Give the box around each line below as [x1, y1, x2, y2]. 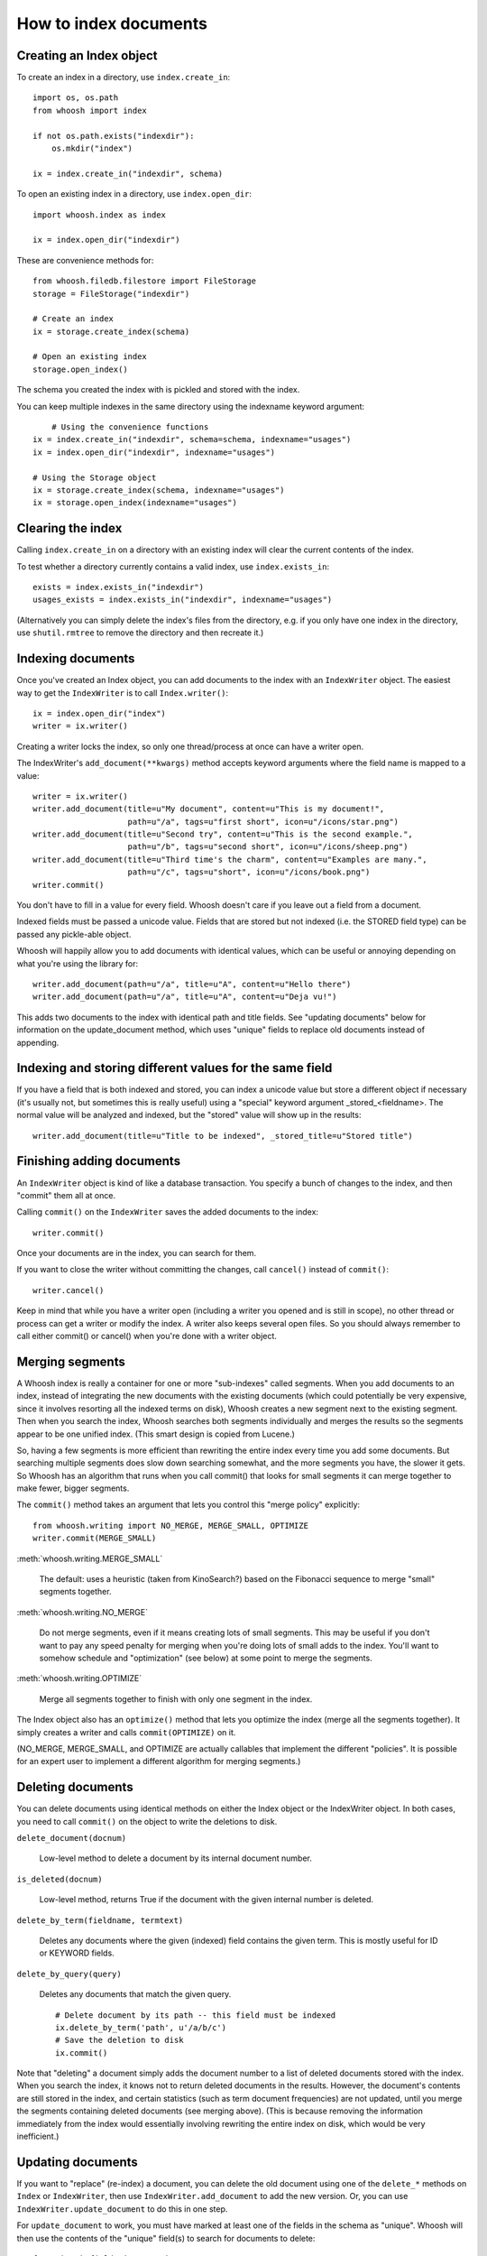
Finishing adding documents [16, 1153, 180, 1169]
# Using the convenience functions [51, 422, 209, 432]
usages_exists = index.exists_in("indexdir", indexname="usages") [32, 595, 333, 605]
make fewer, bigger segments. [16, 1483, 130, 1493]
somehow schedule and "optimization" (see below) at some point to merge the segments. [39, 1652, 373, 1663]
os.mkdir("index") [51, 143, 133, 153]
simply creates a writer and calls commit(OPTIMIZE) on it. [16, 1726, 236, 1737]
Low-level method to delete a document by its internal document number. [39, 1853, 313, 1863]
